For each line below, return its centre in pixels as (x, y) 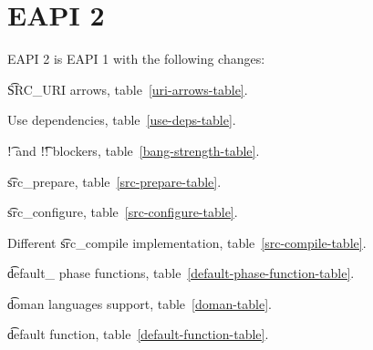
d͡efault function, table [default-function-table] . (138, 334)
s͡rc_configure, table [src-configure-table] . (123, 212)
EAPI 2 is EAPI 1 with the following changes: (136, 59)
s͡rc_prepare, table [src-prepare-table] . (114, 181)
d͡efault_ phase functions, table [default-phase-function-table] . (181, 273)
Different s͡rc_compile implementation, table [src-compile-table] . (187, 242)
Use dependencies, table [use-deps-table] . (122, 120)
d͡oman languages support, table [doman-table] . (140, 303)
